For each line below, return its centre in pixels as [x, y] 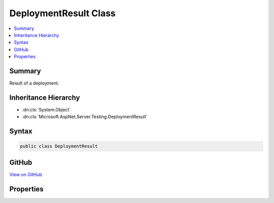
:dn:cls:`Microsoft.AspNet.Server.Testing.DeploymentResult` [85, 117]
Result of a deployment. [34, 83]
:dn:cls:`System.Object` [46, 109]
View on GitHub [26, 174]
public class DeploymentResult [59, 146]
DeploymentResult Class [63, 13]
